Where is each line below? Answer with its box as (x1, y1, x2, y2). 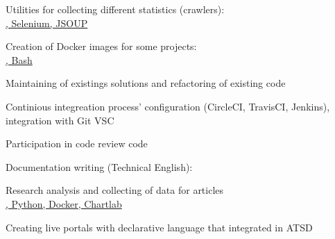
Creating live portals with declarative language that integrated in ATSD (6, 220, 313, 234)
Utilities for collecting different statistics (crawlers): (6, 2, 225, 16)
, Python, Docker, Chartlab (6, 196, 122, 211)
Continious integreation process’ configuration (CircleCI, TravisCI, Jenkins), (6, 99, 330, 113)
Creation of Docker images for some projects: (6, 39, 197, 53)
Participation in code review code (6, 136, 148, 151)
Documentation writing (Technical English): (6, 159, 193, 174)
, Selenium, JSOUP (6, 15, 88, 30)
